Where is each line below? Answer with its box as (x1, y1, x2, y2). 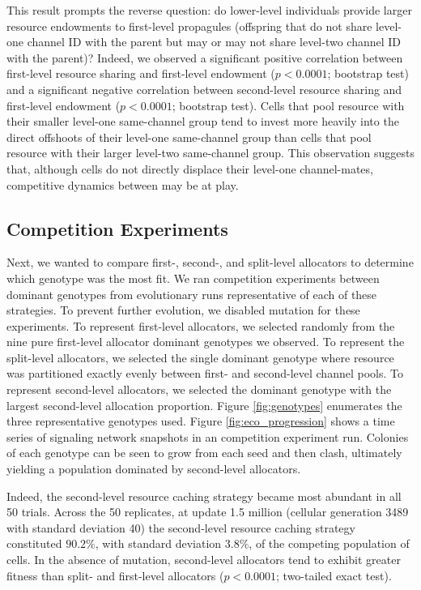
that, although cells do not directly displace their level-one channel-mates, (6, 160, 373, 177)
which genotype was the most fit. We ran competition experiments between (6, 269, 380, 286)
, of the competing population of (249, 535, 410, 552)
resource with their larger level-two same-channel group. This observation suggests (6, 144, 415, 161)
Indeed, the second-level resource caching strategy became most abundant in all (6, 487, 402, 504)
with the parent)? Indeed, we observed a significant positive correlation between (6, 49, 403, 66)
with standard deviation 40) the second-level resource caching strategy (6, 519, 355, 536)
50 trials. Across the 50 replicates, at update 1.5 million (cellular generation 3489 (6, 503, 409, 520)
